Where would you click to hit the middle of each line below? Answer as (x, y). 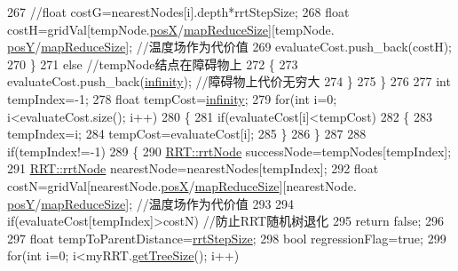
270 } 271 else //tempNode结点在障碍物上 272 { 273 (153, 64)
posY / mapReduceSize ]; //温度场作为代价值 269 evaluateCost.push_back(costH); (230, 47)
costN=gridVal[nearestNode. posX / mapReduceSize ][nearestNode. (182, 185)
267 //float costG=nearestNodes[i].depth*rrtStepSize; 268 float (178, 12)
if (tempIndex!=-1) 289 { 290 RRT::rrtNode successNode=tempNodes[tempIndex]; (229, 151)
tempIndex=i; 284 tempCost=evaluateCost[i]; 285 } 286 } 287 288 (187, 134)
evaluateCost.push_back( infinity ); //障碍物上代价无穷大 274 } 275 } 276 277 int (229, 81)
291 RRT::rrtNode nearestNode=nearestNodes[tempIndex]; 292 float (193, 168)
